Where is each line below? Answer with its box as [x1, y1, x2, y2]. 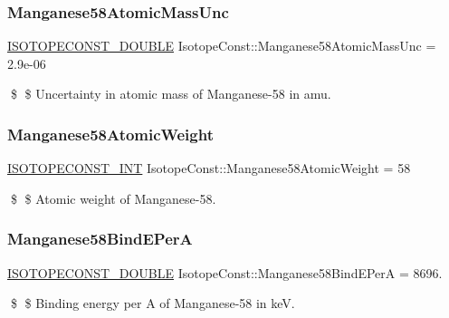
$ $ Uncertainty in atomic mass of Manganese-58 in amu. [10, 84, 331, 103]
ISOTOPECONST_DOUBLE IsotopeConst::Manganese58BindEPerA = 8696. [7, 263, 443, 282]
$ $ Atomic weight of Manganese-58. [10, 188, 216, 207]
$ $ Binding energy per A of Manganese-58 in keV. [10, 294, 295, 313]
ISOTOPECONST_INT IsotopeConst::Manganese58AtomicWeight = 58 [7, 159, 411, 178]
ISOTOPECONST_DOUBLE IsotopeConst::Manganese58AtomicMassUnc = [7, 36, 436, 55]
